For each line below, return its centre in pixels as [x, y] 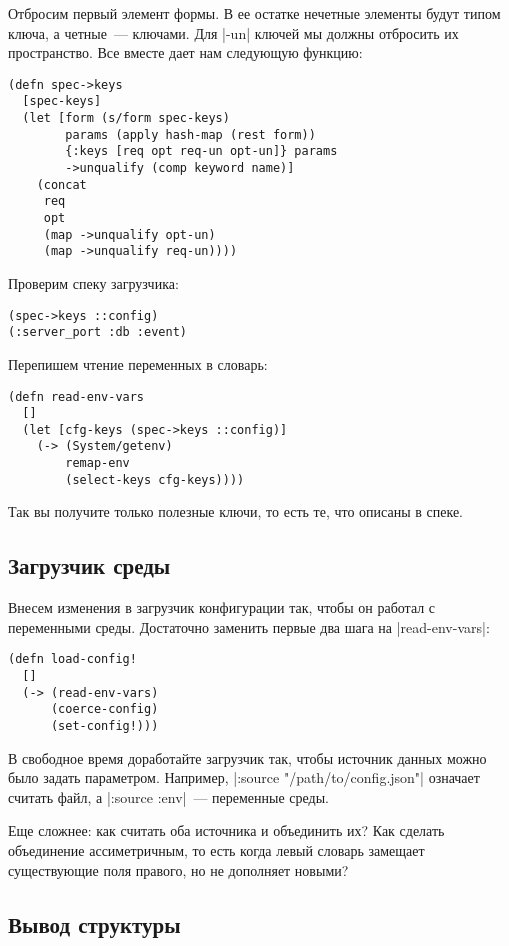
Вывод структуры [94, 923]
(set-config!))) [104, 726]
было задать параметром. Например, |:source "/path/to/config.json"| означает [244, 777]
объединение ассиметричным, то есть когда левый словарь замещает [216, 850]
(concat [61, 184]
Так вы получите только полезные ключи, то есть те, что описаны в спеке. [235, 511]
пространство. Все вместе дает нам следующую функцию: [185, 52]
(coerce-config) [104, 709]
